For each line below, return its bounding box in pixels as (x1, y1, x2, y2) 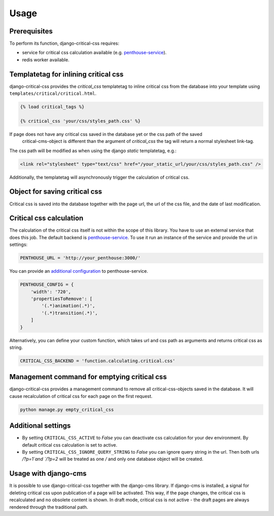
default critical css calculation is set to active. (22, 441, 118, 448)
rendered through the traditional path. (9, 504, 88, 510)
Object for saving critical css (9, 188, 102, 196)
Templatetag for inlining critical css (9, 70, 124, 79)
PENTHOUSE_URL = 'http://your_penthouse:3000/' (20, 255, 141, 261)
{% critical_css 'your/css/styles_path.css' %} (20, 118, 141, 124)
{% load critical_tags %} (20, 104, 85, 110)
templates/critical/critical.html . (9, 90, 96, 96)
